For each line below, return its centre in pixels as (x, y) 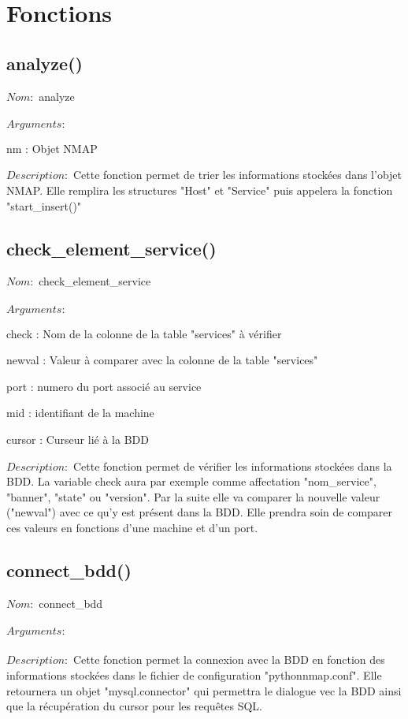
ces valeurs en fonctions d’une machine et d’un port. (132, 527)
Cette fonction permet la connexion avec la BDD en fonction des (229, 659)
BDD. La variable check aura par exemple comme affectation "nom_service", (191, 481)
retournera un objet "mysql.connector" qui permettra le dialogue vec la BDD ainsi (204, 690)
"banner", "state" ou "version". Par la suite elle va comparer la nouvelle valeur (193, 496)
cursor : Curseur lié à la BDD (78, 439)
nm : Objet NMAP (52, 148)
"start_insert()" (44, 205)
